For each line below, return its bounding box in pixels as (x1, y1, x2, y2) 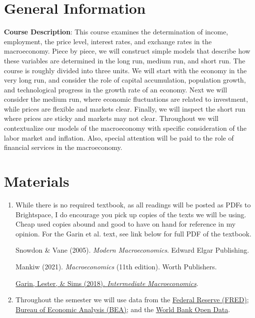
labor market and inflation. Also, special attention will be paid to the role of (4, 132, 234, 143)
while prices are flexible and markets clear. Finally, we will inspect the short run (4, 103, 246, 114)
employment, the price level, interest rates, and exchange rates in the (4, 36, 212, 46)
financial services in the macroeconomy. (4, 142, 122, 152)
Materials (4, 171, 70, 191)
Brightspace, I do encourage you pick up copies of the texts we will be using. (15, 209, 246, 219)
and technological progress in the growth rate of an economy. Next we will (4, 84, 227, 94)
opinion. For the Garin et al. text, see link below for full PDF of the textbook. (15, 228, 252, 238)
